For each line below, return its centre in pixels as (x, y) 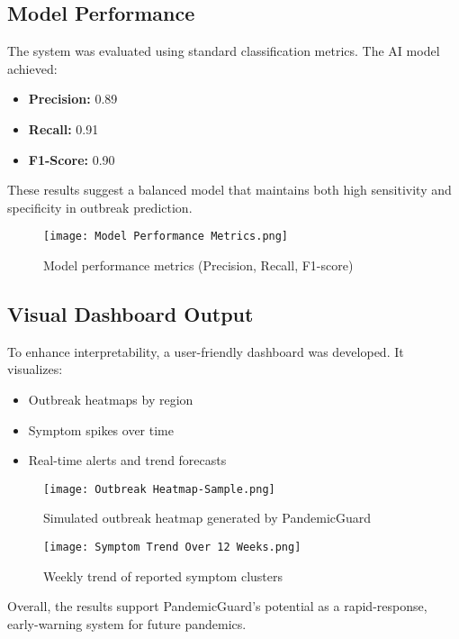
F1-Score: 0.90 (72, 159)
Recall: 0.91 (63, 128)
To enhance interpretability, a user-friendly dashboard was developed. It (206, 351)
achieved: (32, 68)
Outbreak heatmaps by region (111, 399)
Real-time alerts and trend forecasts (127, 460)
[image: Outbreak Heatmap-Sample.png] (159, 489)
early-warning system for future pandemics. (127, 623)
